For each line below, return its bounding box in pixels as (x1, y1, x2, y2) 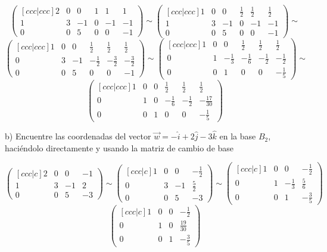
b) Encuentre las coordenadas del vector (5, 130, 151, 142)
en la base (219, 130, 256, 142)
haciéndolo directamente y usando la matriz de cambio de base (5, 141, 234, 154)
